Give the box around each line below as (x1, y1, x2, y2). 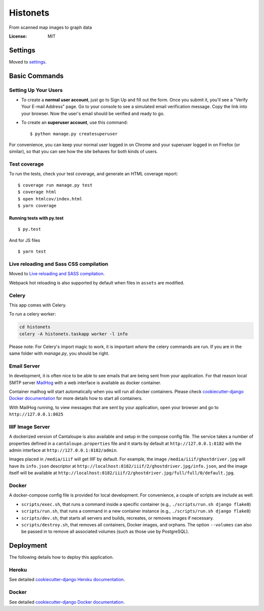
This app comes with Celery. (9, 302, 67, 308)
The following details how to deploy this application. (9, 554, 114, 560)
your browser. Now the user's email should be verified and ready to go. (21, 110, 165, 116)
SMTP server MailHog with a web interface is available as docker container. (9, 379, 161, 386)
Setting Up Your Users (9, 87, 63, 93)
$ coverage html (18, 189, 57, 195)
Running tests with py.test (9, 215, 64, 221)
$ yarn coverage (18, 203, 57, 209)
